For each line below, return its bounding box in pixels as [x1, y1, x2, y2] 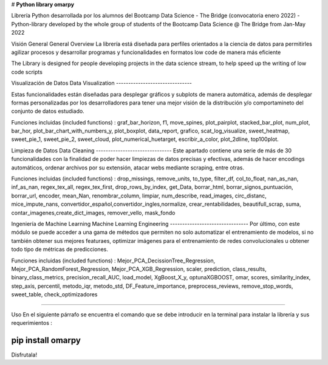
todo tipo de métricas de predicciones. [11, 246, 109, 253]
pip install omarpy [11, 335, 81, 346]
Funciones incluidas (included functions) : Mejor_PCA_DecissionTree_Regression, [11, 257, 216, 264]
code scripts [11, 68, 43, 75]
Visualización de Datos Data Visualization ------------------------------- [11, 80, 193, 87]
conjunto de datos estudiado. [11, 107, 84, 115]
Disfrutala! [11, 351, 38, 358]
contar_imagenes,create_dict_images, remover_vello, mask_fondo [11, 209, 176, 216]
